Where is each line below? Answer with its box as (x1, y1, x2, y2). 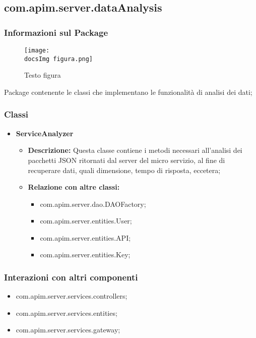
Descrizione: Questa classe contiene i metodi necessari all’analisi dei (28, 145, 242, 155)
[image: (24, 47, 50, 54)
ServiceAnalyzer (16, 128, 74, 138)
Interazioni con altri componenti (4, 270, 138, 283)
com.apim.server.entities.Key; (40, 249, 131, 260)
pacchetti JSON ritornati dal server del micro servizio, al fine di (28, 154, 225, 165)
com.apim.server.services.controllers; (16, 291, 127, 301)
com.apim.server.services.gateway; (16, 324, 120, 335)
